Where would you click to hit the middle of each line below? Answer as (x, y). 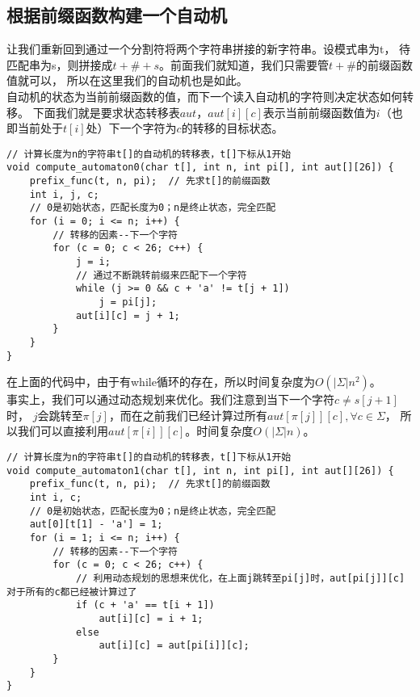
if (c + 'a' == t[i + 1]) (145, 605)
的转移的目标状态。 (232, 128)
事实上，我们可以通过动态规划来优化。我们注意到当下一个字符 (170, 399)
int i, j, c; (64, 194)
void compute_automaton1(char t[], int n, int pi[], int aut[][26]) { (200, 470)
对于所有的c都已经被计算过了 (72, 592)
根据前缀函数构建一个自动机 (117, 15)
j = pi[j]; (128, 302)
